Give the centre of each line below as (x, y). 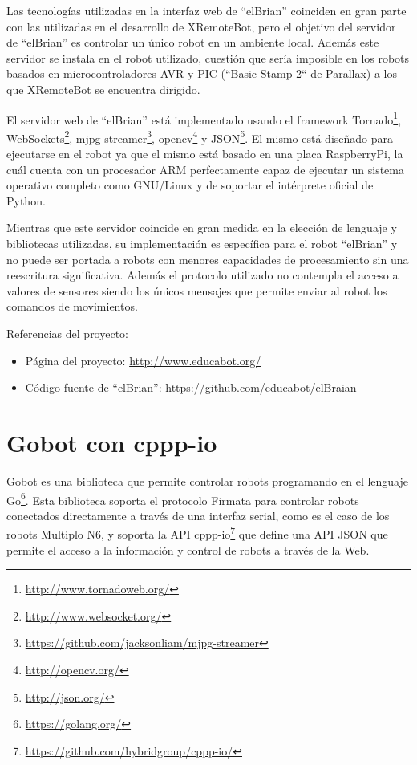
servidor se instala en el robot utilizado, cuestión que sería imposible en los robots (208, 57)
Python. (26, 200)
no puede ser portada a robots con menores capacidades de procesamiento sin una (208, 259)
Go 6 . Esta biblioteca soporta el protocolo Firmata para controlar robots (183, 498)
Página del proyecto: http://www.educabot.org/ (143, 360)
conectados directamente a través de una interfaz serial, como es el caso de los (198, 515)
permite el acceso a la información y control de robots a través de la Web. (188, 549)
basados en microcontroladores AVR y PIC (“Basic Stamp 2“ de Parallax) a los (202, 73)
